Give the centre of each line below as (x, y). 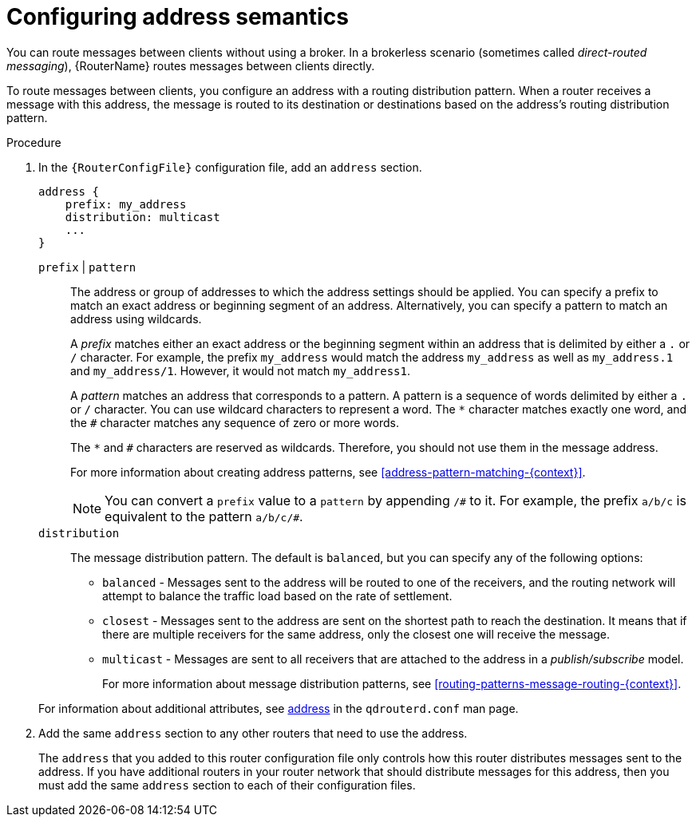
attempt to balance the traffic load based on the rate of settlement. (277, 595)
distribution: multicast (142, 217)
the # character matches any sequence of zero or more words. (235, 422)
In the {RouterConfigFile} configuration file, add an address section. (230, 167)
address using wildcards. (136, 319)
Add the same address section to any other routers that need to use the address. (253, 733)
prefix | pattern (87, 267)
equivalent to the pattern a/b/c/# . (204, 516)
